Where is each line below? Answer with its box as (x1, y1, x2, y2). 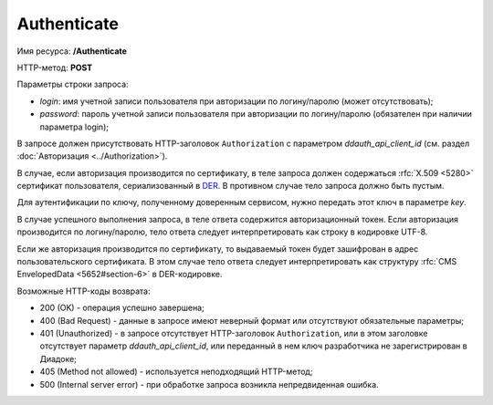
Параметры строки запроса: (16, 78, 129, 90)
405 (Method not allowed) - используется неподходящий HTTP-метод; (39, 366, 313, 378)
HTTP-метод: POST (16, 62, 93, 73)
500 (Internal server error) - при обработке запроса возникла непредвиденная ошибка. (39, 379, 379, 389)
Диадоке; (39, 353, 78, 364)
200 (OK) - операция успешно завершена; (39, 302, 205, 314)
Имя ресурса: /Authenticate (16, 46, 128, 57)
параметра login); (39, 121, 110, 132)
